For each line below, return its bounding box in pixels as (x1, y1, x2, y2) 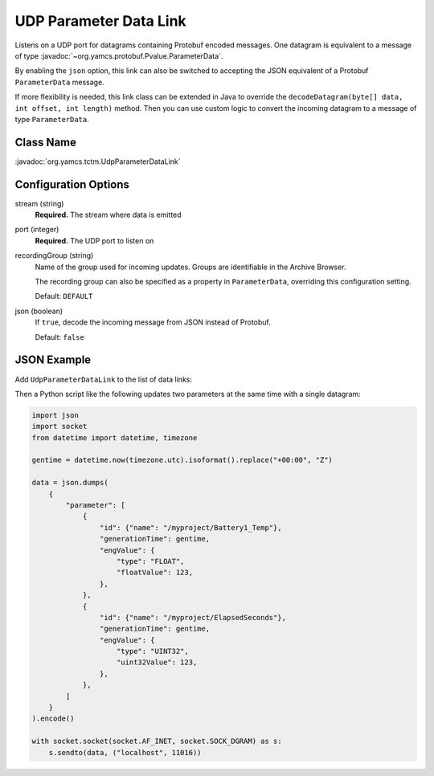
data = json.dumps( (31, 478, 108, 488)
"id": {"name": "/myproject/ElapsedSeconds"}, (99, 613, 287, 622)
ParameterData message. (14, 77, 104, 87)
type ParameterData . (14, 114, 90, 124)
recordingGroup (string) (14, 251, 94, 260)
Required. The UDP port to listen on (35, 235, 154, 245)
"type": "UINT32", (117, 647, 189, 656)
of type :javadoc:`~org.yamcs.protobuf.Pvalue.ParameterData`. (14, 51, 223, 60)
